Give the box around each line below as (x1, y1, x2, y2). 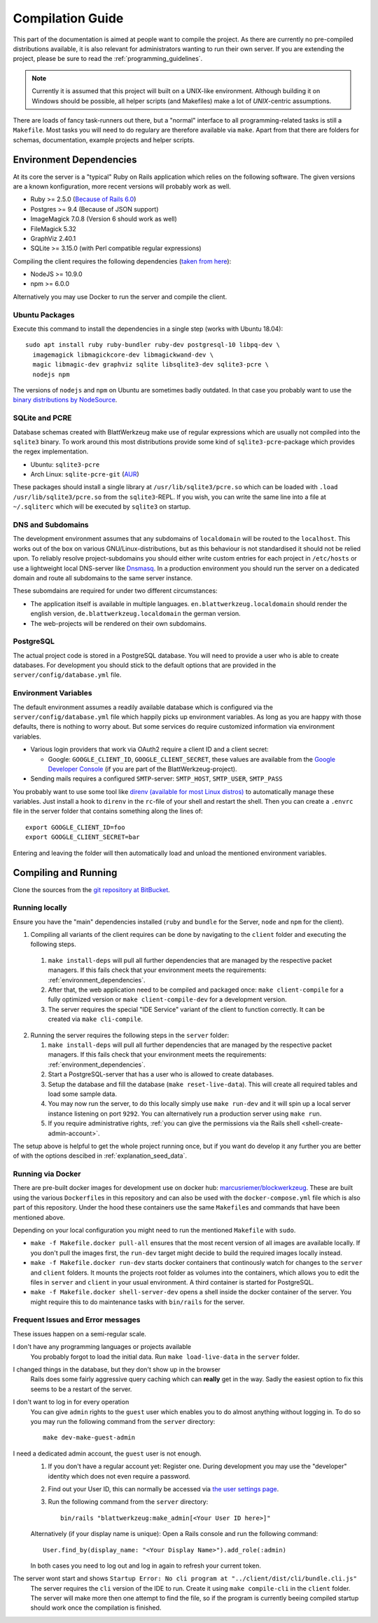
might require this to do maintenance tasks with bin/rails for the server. (30, 1297, 245, 1306)
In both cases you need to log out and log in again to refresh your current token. (30, 1561, 262, 1570)
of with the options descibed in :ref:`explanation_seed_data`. (13, 1151, 188, 1160)
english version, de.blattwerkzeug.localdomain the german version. (30, 610, 241, 618)
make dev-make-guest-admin (43, 1434, 136, 1441)
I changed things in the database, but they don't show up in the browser (13, 1365, 220, 1374)
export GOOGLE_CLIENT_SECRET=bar (25, 833, 140, 841)
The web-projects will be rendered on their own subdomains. (30, 619, 206, 627)
